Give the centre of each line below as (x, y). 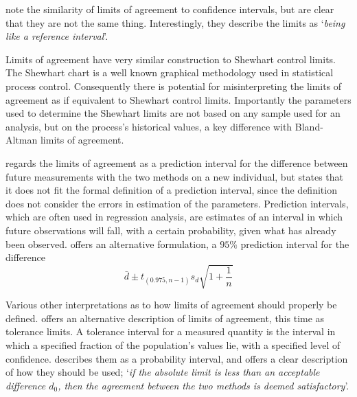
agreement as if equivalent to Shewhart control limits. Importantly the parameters (178, 99)
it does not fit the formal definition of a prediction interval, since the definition (171, 190)
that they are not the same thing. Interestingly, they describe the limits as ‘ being (175, 22)
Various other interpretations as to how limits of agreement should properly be (171, 305)
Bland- (309, 126)
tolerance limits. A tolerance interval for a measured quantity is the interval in (171, 331)
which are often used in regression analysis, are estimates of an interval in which (174, 217)
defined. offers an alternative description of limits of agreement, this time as (165, 318)
